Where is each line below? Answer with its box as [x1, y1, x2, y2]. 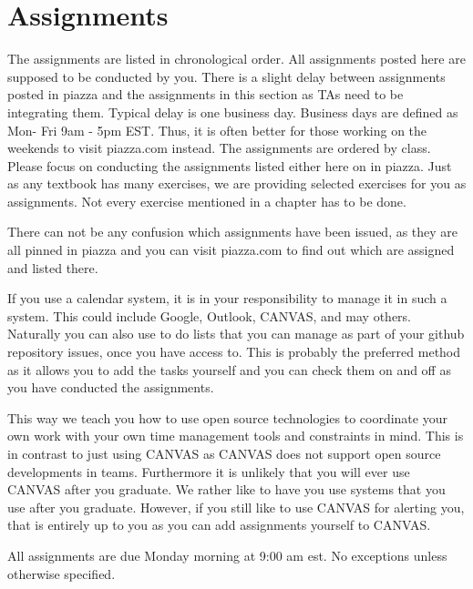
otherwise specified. [7, 564, 116, 583]
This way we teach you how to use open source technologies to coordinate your [7, 408, 447, 427]
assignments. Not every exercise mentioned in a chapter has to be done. [7, 191, 406, 210]
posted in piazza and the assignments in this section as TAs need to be [7, 85, 404, 104]
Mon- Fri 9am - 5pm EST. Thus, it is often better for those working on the [7, 120, 427, 139]
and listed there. [7, 258, 98, 277]
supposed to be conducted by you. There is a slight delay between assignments [7, 66, 446, 86]
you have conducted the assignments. [7, 378, 214, 397]
